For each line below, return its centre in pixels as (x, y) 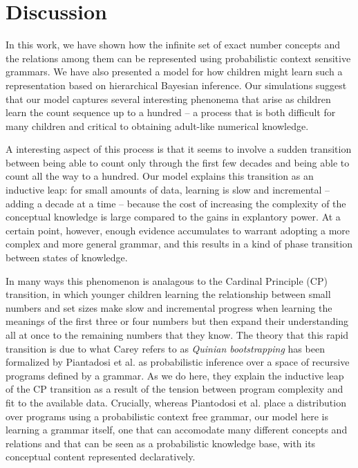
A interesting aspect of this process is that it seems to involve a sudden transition (179, 149)
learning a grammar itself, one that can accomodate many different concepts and (177, 430)
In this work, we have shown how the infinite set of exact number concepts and (173, 45)
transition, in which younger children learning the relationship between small (168, 294)
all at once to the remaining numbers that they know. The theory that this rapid (177, 335)
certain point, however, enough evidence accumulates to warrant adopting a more (178, 230)
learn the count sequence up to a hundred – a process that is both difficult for (171, 112)
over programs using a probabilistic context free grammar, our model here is (167, 416)
